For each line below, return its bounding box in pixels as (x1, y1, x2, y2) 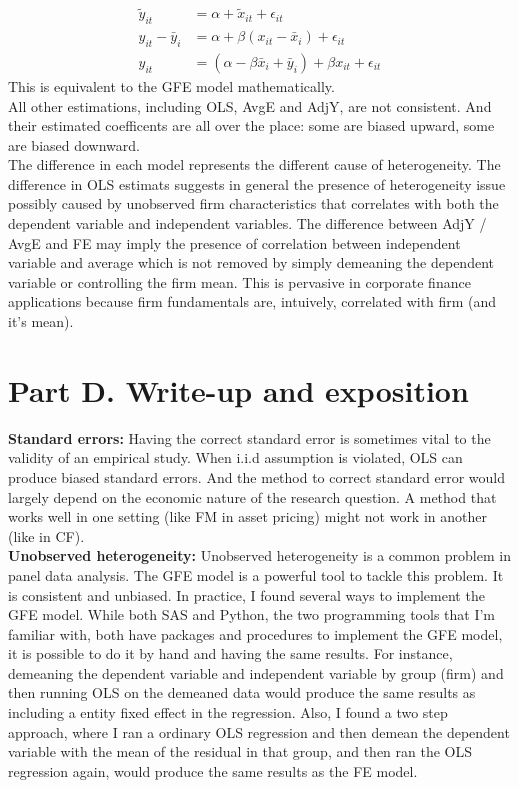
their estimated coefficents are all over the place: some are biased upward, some (8, 115, 495, 136)
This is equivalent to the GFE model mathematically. (8, 75, 335, 96)
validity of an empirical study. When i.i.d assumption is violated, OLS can (8, 447, 463, 468)
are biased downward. (8, 134, 140, 155)
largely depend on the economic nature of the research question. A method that (8, 486, 497, 507)
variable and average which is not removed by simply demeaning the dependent (8, 252, 494, 273)
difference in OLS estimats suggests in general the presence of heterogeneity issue (8, 173, 506, 194)
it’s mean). (8, 311, 74, 332)
